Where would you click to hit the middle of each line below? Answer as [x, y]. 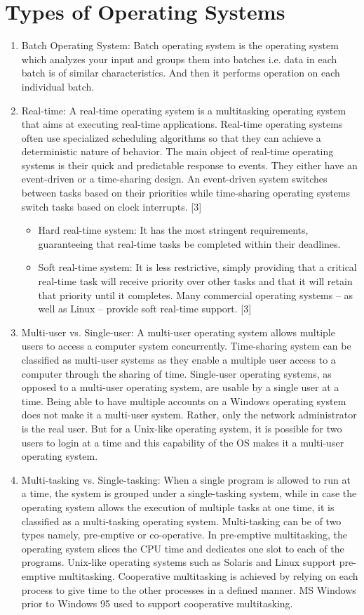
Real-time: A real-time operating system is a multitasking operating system [184, 110]
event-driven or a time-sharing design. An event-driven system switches [174, 179]
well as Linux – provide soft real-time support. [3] [145, 309]
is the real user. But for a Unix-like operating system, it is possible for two [182, 428]
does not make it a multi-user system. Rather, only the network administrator [189, 415]
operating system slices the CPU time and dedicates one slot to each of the [183, 548]
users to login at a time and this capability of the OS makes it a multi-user [183, 442]
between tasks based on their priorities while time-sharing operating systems [186, 193]
